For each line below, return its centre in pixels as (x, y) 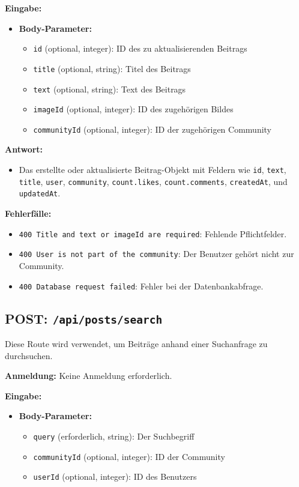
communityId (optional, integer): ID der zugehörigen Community (153, 129)
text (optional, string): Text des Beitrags (110, 89)
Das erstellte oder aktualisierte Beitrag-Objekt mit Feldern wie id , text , (153, 170)
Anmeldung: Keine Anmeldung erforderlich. (89, 376)
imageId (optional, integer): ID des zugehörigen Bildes (133, 109)
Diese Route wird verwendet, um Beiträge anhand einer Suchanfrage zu (136, 343)
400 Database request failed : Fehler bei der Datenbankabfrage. (141, 286)
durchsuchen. (29, 355)
